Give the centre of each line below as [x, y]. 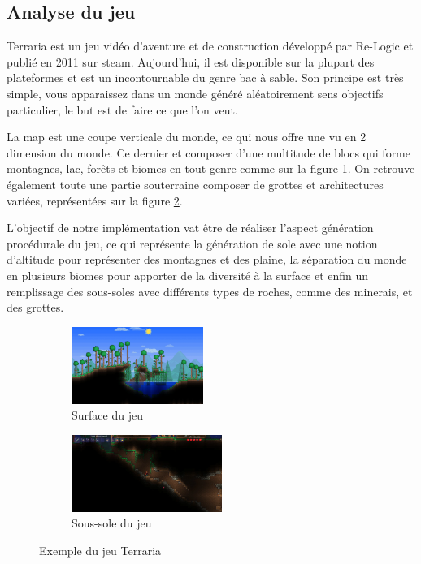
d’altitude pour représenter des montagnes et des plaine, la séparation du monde [207, 259]
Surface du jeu [107, 415]
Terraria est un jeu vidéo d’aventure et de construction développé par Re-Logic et [210, 46]
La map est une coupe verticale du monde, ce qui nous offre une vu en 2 [187, 137]
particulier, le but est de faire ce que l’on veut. [122, 109]
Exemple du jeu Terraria [100, 551]
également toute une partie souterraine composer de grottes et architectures [195, 184]
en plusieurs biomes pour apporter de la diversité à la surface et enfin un [188, 275]
